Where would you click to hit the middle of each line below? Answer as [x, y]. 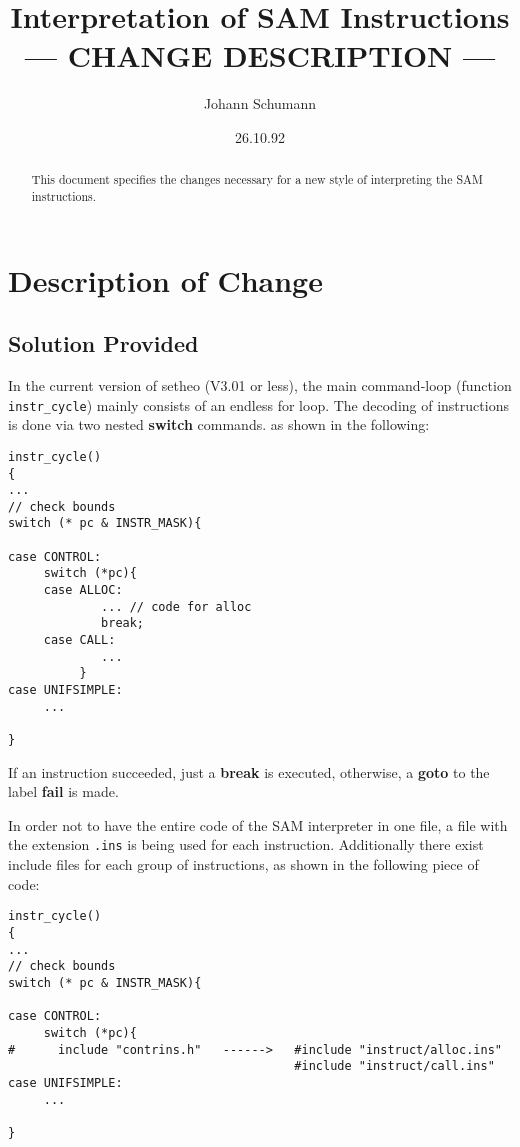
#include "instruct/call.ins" [394, 1066]
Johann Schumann [260, 103]
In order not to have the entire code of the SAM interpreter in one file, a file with [258, 824]
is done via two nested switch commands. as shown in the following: [219, 424]
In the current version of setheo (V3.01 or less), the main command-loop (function [260, 385]
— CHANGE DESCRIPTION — [260, 55]
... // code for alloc [176, 606]
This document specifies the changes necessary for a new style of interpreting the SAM [257, 179]
